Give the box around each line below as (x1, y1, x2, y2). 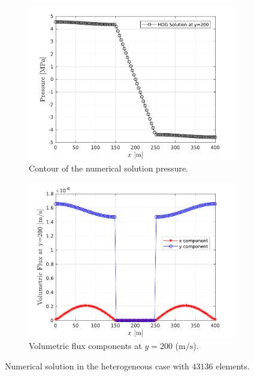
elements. (216, 359, 250, 372)
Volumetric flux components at (29, 339, 142, 352)
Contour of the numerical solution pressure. (29, 161, 189, 174)
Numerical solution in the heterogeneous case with (5, 359, 189, 372)
